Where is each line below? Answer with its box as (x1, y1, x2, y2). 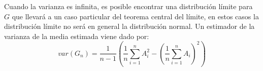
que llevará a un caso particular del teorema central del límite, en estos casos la (12, 11, 259, 21)
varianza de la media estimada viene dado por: (4, 30, 149, 41)
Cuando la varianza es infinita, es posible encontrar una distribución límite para (4, 1, 253, 11)
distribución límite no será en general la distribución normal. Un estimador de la (4, 21, 255, 31)
